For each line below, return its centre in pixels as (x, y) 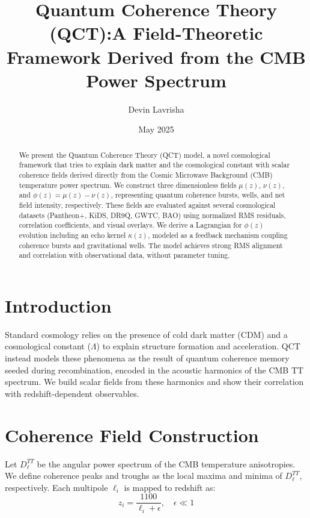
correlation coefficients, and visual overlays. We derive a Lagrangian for (130, 225)
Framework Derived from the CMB (156, 56)
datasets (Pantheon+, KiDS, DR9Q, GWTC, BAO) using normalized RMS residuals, (152, 215)
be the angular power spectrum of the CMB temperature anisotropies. (166, 463)
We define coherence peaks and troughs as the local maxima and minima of (144, 476)
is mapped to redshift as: (170, 487)
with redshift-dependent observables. (72, 393)
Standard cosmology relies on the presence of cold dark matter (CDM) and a (146, 334)
